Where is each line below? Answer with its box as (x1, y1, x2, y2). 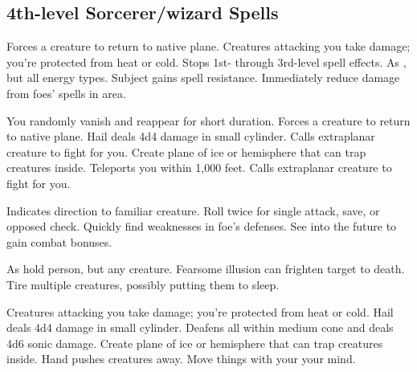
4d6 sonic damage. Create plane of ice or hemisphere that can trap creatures (6, 334, 383, 351)
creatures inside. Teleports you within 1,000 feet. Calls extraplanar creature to (6, 159, 392, 176)
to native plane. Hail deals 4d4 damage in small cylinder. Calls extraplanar (6, 128, 375, 145)
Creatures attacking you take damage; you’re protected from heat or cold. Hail (6, 303, 394, 320)
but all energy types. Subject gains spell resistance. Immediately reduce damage (6, 69, 400, 86)
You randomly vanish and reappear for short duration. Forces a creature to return (6, 112, 411, 129)
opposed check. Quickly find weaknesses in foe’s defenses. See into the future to (6, 218, 397, 235)
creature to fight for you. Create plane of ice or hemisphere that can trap (6, 143, 366, 160)
